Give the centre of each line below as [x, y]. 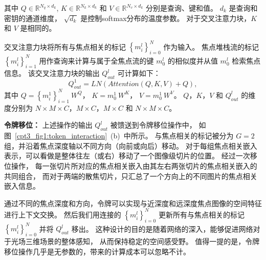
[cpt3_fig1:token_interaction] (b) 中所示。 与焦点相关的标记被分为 [124, 136]
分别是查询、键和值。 [182, 8]
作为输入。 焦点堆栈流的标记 [211, 46]
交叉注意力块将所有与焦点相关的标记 [65, 46]
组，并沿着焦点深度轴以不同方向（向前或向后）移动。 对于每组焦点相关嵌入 [131, 145]
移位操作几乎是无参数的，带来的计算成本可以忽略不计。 [97, 251]
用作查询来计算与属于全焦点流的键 [96, 60]
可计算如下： [139, 73]
